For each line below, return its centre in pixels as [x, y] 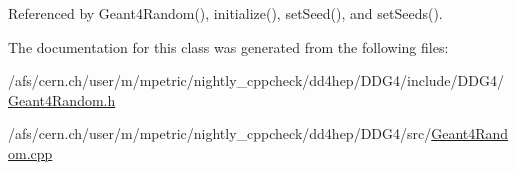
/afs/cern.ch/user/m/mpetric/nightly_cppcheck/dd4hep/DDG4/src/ [220, 133]
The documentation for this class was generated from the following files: [228, 46]
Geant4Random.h [62, 99]
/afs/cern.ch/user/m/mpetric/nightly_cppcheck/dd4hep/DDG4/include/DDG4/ [256, 80]
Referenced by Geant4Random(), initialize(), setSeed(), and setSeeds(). [225, 13]
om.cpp [30, 152]
